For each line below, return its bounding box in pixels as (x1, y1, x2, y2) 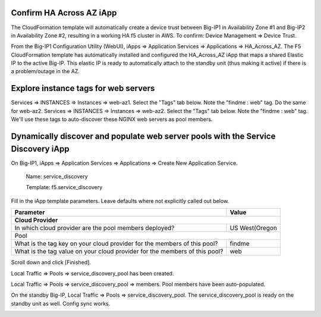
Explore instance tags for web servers (11, 83, 155, 93)
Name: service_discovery (26, 173, 89, 180)
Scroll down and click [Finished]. (11, 259, 92, 266)
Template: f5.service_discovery (26, 184, 103, 191)
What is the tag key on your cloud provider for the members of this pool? (14, 240, 218, 248)
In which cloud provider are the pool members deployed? (14, 224, 175, 232)
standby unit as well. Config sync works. (11, 300, 111, 307)
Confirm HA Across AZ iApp (11, 8, 117, 18)
